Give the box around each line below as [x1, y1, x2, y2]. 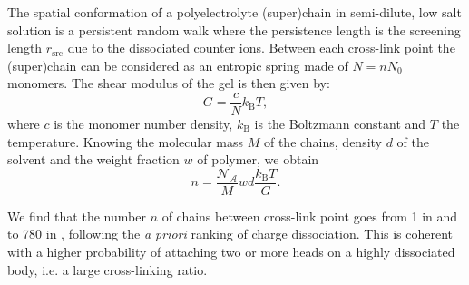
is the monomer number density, [54, 114, 233, 133]
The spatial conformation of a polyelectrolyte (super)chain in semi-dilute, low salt [7, 3, 462, 21]
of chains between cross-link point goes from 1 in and [161, 206, 458, 225]
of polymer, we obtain [197, 150, 319, 169]
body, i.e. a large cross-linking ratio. [7, 260, 208, 279]
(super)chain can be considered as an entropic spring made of [7, 55, 348, 74]
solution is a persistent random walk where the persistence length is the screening [7, 20, 461, 39]
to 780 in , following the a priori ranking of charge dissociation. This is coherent [7, 224, 454, 243]
